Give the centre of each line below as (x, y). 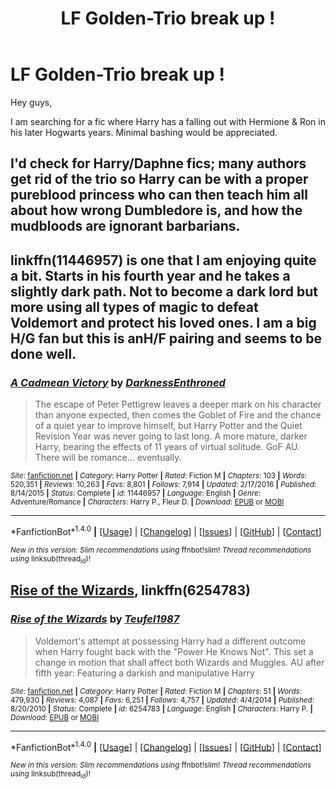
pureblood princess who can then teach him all (159, 195)
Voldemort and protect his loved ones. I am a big (163, 322)
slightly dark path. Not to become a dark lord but (164, 291)
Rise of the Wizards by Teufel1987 (95, 619)
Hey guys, (31, 102)
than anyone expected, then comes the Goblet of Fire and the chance (178, 415)
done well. (43, 353)
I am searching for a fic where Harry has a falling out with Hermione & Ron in (168, 121)
